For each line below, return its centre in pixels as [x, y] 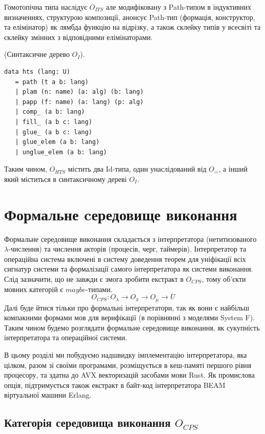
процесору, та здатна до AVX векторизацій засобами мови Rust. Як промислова [129, 375]
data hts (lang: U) [37, 71]
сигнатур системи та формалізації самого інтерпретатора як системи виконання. [129, 269]
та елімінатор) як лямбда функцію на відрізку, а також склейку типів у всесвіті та [132, 27]
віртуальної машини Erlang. [48, 395]
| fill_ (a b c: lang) [54, 122]
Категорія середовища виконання [87, 422]
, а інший [233, 169]
